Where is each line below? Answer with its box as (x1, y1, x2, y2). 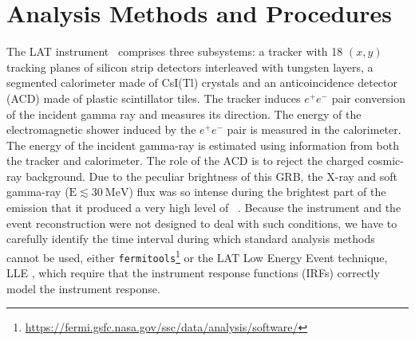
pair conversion (331, 89, 406, 106)
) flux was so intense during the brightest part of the (128, 183, 386, 200)
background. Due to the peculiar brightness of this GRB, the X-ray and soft (26, 167, 398, 184)
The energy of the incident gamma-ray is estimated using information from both (6, 136, 399, 153)
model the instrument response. (6, 280, 160, 296)
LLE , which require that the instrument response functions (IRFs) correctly (6, 265, 380, 281)
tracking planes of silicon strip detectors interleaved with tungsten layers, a (6, 58, 373, 75)
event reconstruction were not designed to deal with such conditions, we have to (6, 214, 397, 231)
